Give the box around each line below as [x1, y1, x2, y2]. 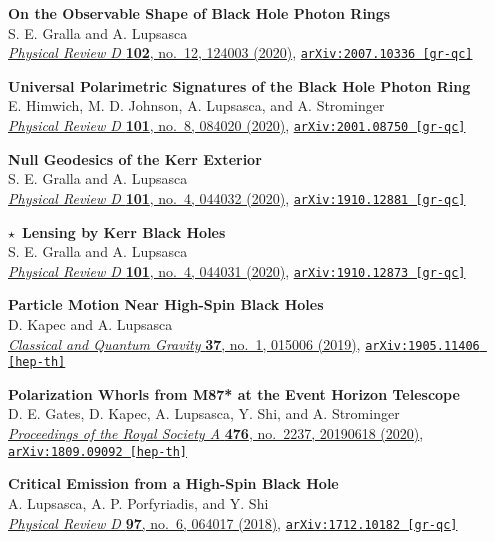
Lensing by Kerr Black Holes [22, 221, 226, 242]
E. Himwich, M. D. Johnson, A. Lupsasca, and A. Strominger [8, 95, 385, 116]
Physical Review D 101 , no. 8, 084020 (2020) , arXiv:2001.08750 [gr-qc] [8, 115, 466, 136]
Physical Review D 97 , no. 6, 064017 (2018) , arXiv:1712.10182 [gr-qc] [8, 512, 458, 533]
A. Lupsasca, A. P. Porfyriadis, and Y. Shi [8, 492, 269, 513]
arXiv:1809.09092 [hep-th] [8, 444, 187, 459]
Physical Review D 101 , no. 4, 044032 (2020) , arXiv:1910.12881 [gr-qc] [8, 187, 466, 208]
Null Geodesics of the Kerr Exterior [8, 148, 262, 169]
